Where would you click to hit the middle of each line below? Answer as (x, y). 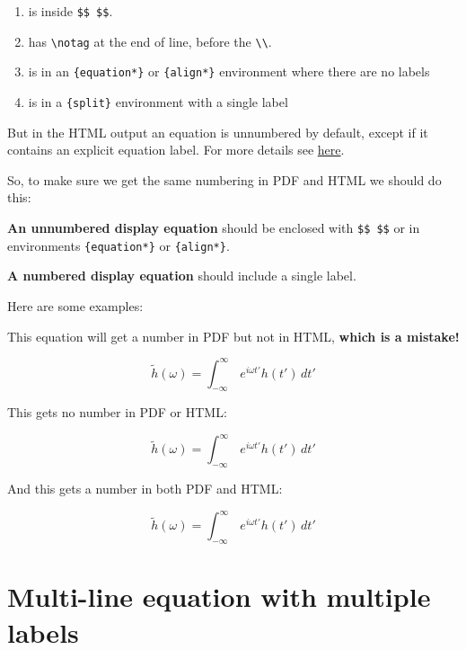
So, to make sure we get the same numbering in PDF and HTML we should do (224, 179)
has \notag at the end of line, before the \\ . (150, 41)
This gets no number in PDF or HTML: (117, 412)
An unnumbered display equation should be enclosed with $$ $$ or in (214, 227)
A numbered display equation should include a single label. (182, 276)
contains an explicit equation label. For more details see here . (176, 150)
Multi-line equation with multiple (219, 597)
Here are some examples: (75, 305)
